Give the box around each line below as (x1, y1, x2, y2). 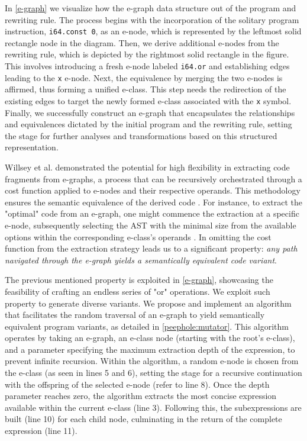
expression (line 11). (5, 424, 77, 437)
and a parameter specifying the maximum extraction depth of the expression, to (5, 343, 295, 355)
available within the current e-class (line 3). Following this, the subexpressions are (5, 401, 302, 413)
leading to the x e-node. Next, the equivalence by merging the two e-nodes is (5, 71, 283, 83)
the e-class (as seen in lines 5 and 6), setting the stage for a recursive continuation (5, 366, 302, 379)
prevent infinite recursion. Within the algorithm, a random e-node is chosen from (5, 355, 299, 367)
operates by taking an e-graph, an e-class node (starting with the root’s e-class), (5, 331, 295, 344)
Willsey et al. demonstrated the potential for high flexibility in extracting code (5, 160, 290, 173)
